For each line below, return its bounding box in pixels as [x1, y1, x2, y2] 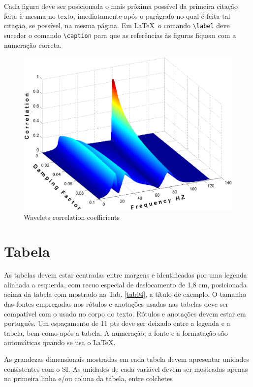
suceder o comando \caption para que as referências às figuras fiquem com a [4, 30, 236, 40]
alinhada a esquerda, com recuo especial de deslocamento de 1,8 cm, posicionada [4, 279, 247, 289]
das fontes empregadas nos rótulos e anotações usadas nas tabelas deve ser [4, 298, 228, 309]
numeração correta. [4, 39, 62, 50]
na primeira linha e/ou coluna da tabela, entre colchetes [4, 373, 173, 384]
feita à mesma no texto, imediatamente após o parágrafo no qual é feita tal [4, 10, 230, 21]
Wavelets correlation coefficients [24, 212, 120, 222]
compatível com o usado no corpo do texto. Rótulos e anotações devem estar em [4, 308, 246, 318]
